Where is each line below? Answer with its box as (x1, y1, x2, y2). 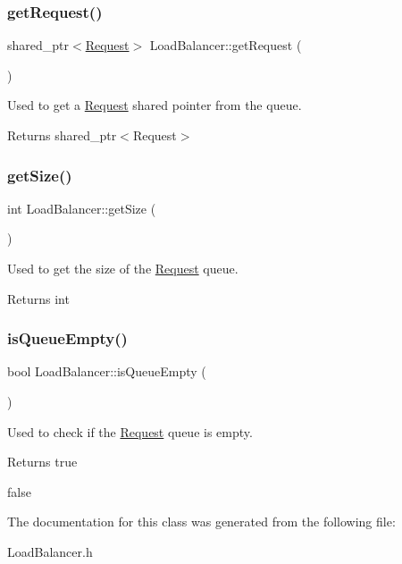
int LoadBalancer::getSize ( (7, 198, 156, 217)
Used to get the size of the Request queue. (7, 259, 239, 277)
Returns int (7, 289, 70, 307)
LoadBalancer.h (7, 542, 93, 560)
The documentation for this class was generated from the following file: (7, 512, 396, 531)
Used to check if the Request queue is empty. (7, 422, 253, 441)
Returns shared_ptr (7, 126, 117, 144)
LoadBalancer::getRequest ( (149, 36, 302, 55)
